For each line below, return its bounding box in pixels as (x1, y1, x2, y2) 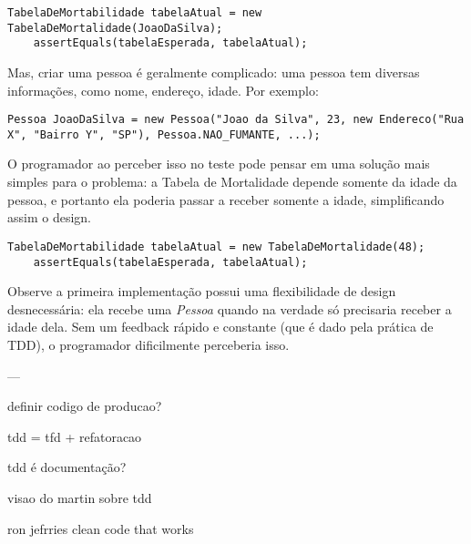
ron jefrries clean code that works (7, 518, 194, 538)
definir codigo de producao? (7, 396, 162, 416)
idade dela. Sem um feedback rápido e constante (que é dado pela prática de (7, 317, 434, 336)
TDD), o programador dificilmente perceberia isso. (7, 334, 290, 354)
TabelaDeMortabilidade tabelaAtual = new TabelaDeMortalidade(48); (7, 240, 425, 253)
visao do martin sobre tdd (7, 488, 152, 507)
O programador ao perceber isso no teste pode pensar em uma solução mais (7, 154, 430, 173)
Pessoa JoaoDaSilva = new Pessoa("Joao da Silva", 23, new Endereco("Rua (7, 113, 465, 127)
